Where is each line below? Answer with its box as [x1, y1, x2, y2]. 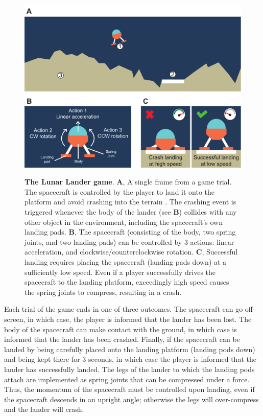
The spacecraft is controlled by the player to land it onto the [25, 186, 215, 197]
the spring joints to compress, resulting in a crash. [25, 286, 182, 297]
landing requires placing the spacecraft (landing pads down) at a [25, 257, 227, 267]
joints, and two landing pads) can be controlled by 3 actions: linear [25, 236, 234, 247]
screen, [4, 313, 26, 324]
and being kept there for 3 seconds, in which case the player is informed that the [4, 354, 256, 364]
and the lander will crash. [4, 404, 84, 414]
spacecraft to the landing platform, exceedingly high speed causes [25, 276, 229, 287]
